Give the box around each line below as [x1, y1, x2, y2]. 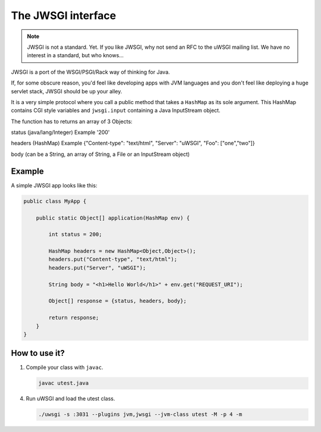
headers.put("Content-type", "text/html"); [48, 256, 178, 263]
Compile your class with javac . [26, 364, 103, 371]
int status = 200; [48, 231, 102, 238]
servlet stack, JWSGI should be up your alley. [11, 87, 122, 95]
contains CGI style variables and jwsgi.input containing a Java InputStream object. [11, 107, 221, 114]
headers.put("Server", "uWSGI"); [48, 264, 146, 271]
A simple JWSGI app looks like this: [11, 181, 97, 189]
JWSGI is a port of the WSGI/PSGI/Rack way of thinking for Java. [11, 68, 171, 76]
